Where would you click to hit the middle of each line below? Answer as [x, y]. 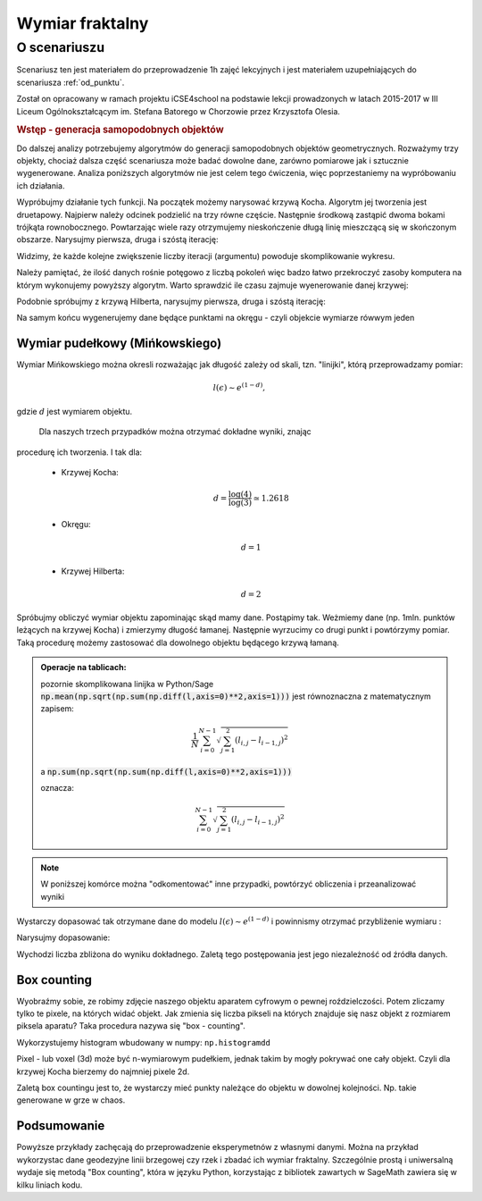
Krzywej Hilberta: [93, 571]
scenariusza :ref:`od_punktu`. [71, 82]
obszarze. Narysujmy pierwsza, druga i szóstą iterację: [117, 239]
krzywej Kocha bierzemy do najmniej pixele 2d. [103, 1071]
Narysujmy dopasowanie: [63, 937]
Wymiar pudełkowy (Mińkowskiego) [119, 344]
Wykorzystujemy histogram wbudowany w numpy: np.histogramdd [144, 1042]
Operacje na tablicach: [83, 668]
